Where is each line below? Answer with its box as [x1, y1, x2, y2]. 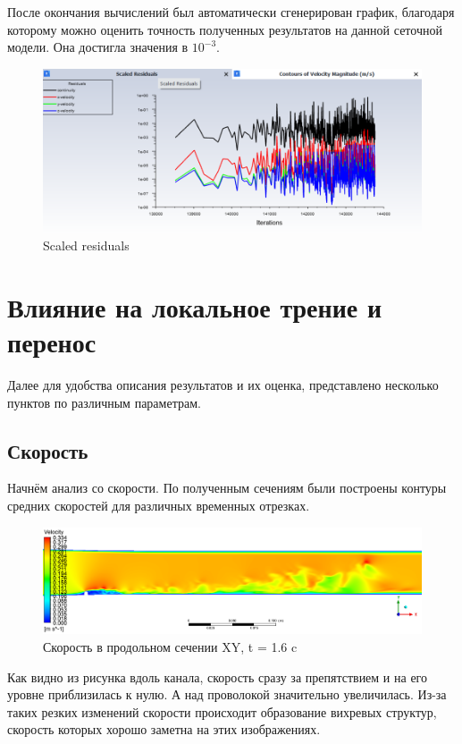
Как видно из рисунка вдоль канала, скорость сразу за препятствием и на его [7, 667, 427, 686]
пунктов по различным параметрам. [7, 393, 201, 411]
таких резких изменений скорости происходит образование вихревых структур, [7, 702, 437, 721]
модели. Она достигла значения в [7, 38, 189, 56]
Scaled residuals [43, 236, 130, 255]
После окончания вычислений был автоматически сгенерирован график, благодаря [7, 3, 455, 21]
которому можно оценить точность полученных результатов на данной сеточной [7, 20, 442, 38]
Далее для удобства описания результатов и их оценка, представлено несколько [7, 375, 439, 393]
